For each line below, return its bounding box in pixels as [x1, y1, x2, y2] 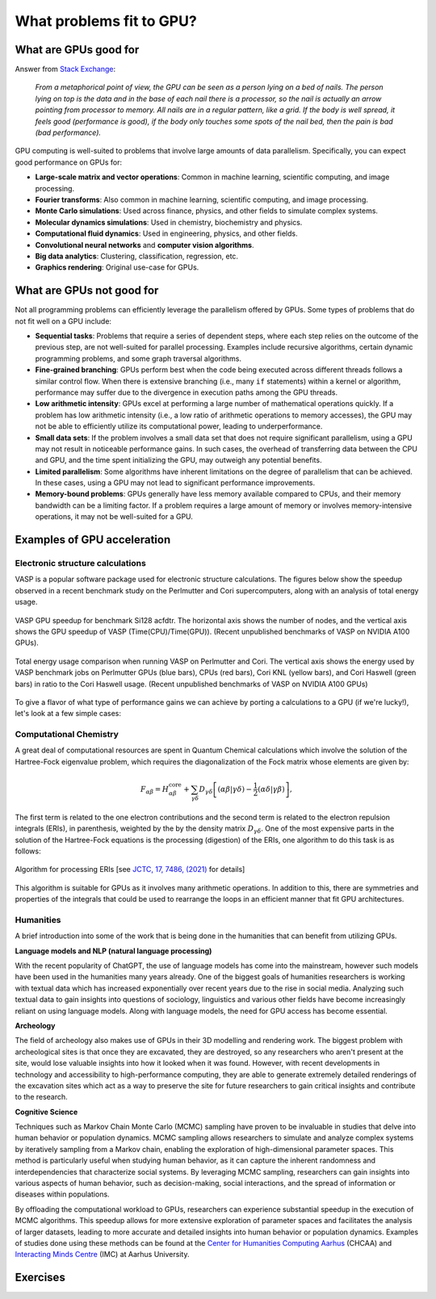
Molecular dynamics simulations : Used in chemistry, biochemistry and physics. [35, 217, 303, 227]
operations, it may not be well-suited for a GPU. [35, 512, 194, 522]
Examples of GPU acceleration [15, 533, 171, 547]
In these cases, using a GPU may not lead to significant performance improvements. [35, 478, 315, 488]
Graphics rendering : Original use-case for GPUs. [35, 262, 199, 272]
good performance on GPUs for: [15, 157, 123, 167]
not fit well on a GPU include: [15, 316, 112, 326]
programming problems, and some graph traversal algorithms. [35, 354, 242, 363]
